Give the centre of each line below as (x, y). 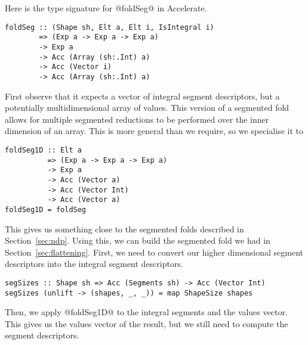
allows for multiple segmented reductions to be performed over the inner (137, 119)
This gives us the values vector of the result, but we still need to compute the (147, 323)
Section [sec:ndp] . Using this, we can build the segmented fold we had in (138, 240)
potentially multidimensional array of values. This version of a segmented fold (147, 108)
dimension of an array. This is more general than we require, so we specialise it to (154, 131)
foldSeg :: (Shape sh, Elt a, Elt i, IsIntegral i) (110, 27)
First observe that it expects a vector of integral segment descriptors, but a (142, 96)
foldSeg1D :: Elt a (43, 150)
